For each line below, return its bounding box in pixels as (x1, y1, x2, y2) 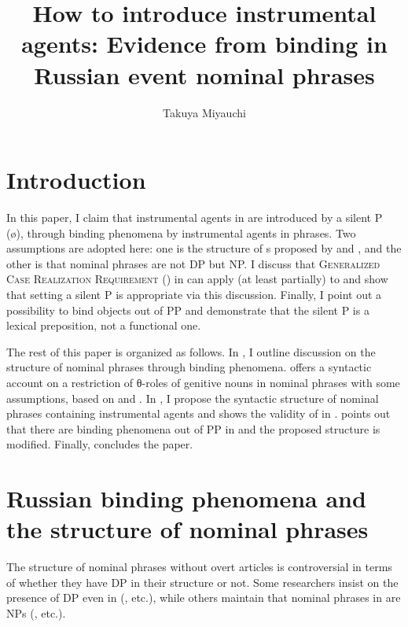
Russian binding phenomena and (6, 482, 366, 515)
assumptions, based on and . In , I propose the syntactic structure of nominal (6, 389, 379, 406)
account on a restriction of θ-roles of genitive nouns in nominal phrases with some (6, 374, 400, 390)
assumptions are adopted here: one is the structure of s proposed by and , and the (6, 240, 402, 256)
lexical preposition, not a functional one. (6, 317, 201, 334)
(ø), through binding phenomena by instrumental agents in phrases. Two (6, 224, 356, 241)
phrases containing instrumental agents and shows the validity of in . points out (6, 405, 391, 422)
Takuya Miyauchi (163, 104, 246, 120)
